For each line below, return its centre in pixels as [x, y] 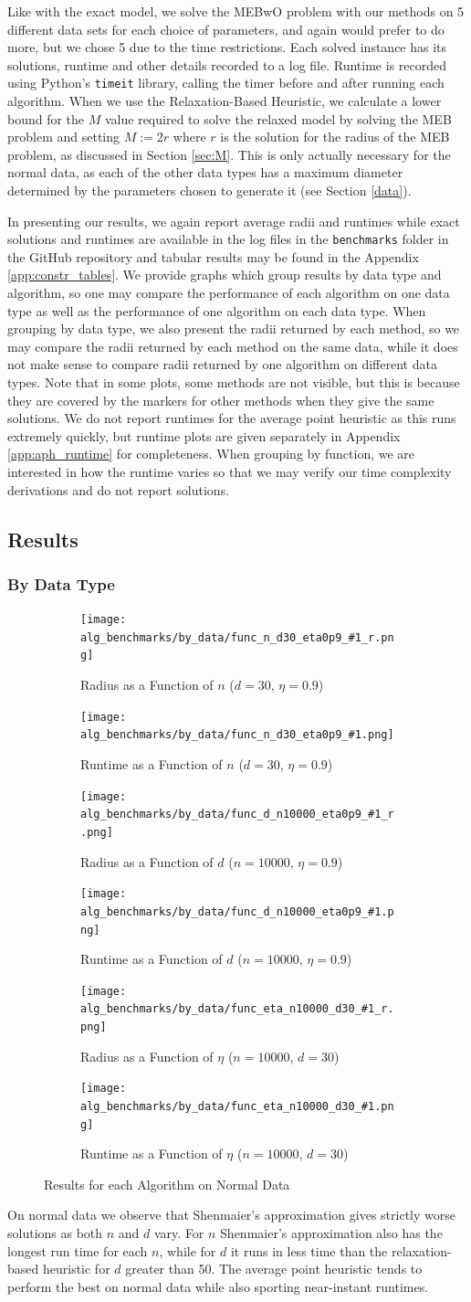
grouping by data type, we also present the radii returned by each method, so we [234, 328]
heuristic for [76, 1269]
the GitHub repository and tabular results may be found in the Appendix [213, 256]
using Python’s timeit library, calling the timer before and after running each [226, 83]
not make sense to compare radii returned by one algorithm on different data [222, 364]
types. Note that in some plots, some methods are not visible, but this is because [234, 382]
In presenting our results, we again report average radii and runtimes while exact [234, 221]
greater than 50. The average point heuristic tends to [274, 1269]
